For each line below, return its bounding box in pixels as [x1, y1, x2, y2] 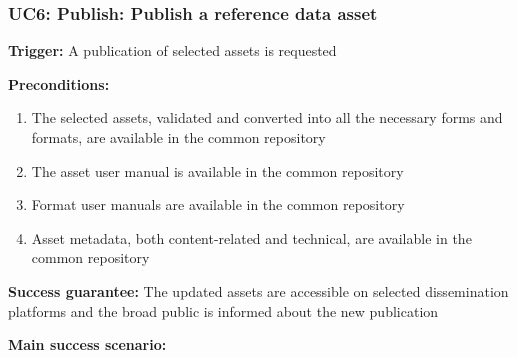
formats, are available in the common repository [31, 127, 326, 147]
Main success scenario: [8, 334, 167, 355]
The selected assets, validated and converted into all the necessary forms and [31, 107, 503, 128]
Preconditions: [8, 73, 110, 94]
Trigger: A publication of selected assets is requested [8, 40, 337, 61]
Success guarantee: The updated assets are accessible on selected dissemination [8, 280, 509, 301]
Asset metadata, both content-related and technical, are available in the [31, 227, 472, 248]
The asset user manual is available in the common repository [31, 160, 404, 181]
